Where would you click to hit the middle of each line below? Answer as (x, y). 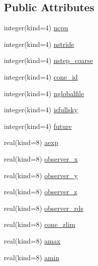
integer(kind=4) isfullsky (41, 110)
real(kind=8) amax (32, 240)
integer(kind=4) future (38, 126)
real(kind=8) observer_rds (44, 208)
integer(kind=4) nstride (39, 44)
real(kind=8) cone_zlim (40, 224)
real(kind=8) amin (32, 257)
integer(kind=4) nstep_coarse (49, 60)
